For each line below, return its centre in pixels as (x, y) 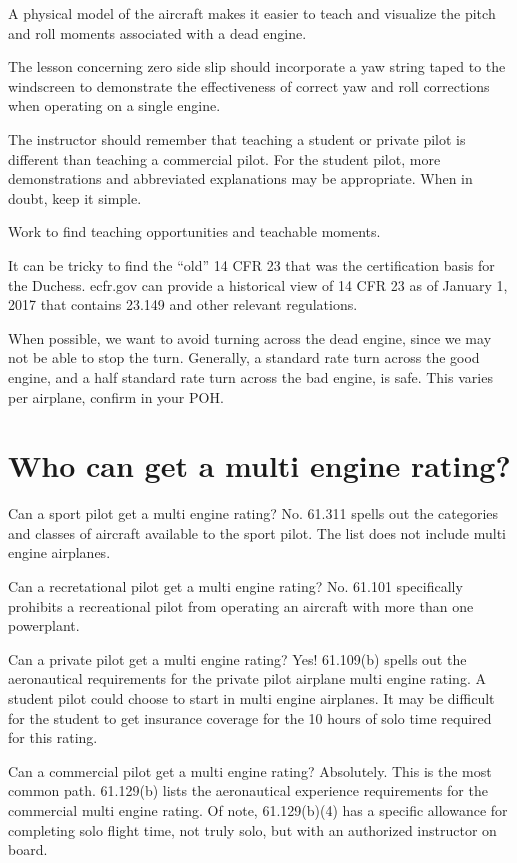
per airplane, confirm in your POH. (116, 396)
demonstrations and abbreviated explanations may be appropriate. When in (240, 178)
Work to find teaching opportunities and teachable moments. (194, 231)
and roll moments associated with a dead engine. (157, 32)
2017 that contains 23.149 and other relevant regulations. (183, 304)
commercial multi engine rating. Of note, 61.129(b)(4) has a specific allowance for (258, 809)
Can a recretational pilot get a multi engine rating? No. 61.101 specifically (235, 586)
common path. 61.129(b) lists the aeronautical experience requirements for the (248, 790)
